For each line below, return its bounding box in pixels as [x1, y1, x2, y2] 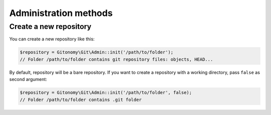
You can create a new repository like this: [9, 36, 95, 42]
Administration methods [9, 7, 113, 18]
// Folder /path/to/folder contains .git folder [20, 96, 142, 102]
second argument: [9, 76, 47, 82]
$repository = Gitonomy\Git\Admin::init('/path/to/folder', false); [20, 90, 192, 95]
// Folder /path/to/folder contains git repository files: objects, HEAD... [20, 56, 213, 62]
